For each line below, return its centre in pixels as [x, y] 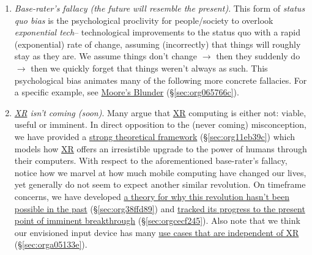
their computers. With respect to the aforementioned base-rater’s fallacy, [151, 161]
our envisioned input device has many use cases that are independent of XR [157, 232]
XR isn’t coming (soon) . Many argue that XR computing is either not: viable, [160, 112]
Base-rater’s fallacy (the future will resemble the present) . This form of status [160, 8]
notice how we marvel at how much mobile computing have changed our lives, [160, 172]
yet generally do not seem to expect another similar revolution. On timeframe [160, 184]
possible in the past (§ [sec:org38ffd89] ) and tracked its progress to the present [160, 208]
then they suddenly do [258, 56]
